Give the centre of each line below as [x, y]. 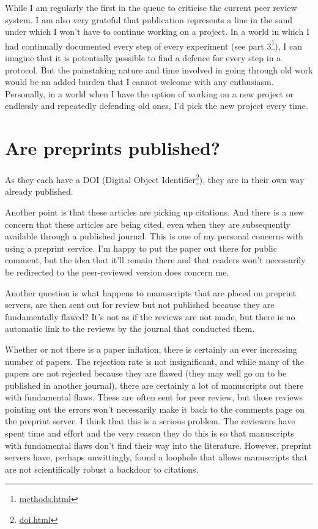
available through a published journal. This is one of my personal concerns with [154, 236]
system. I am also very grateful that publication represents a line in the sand [149, 19]
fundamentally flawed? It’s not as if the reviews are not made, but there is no [150, 316]
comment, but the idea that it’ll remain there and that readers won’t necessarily [155, 260]
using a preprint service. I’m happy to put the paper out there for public [141, 248]
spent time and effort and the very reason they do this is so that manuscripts [150, 433]
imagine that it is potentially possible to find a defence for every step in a [143, 58]
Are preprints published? [113, 148]
